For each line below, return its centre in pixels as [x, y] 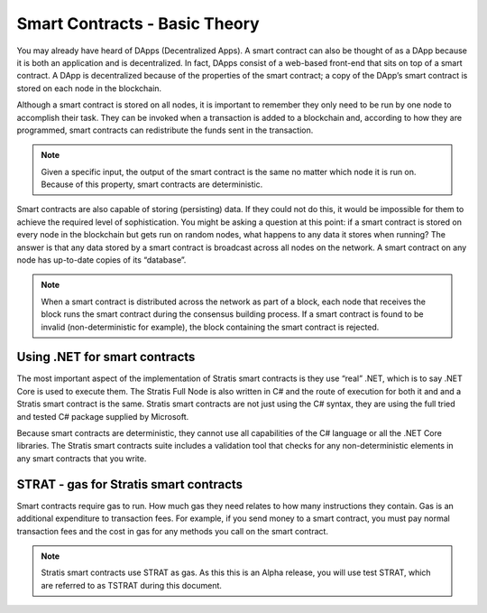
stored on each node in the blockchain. [89, 88]
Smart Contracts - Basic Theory [138, 23]
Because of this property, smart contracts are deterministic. [152, 184]
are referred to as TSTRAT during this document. [132, 585]
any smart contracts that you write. [82, 458]
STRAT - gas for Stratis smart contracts [130, 484]
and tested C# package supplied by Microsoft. [103, 416]
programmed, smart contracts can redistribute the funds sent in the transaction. [165, 130]
